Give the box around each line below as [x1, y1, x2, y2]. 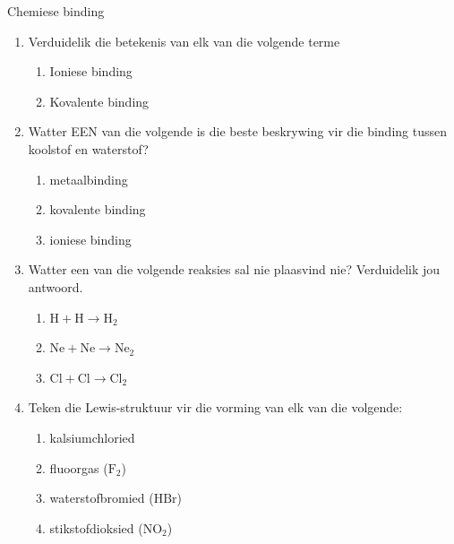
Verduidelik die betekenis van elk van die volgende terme [28, 31, 340, 50]
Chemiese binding [7, 2, 105, 20]
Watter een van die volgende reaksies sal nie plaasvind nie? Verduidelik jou [28, 260, 441, 279]
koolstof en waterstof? [28, 139, 149, 158]
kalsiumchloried [49, 427, 135, 446]
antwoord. [28, 277, 83, 296]
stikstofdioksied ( [49, 518, 143, 537]
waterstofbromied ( [49, 488, 154, 507]
